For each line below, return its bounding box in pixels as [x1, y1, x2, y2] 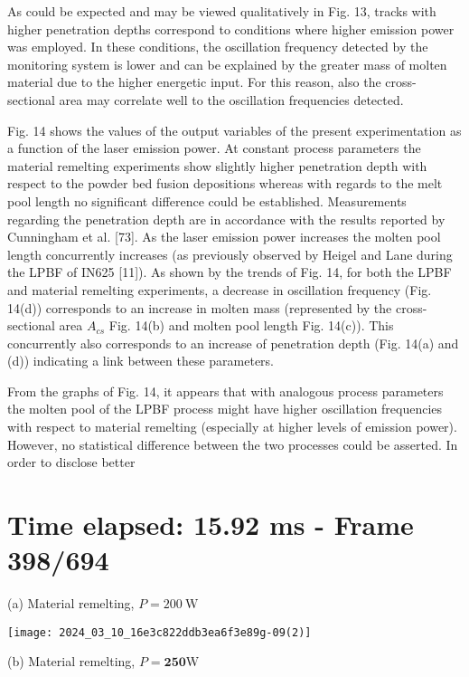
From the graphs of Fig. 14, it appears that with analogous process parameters [7, 381, 444, 400]
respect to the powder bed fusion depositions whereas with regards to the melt [7, 174, 443, 193]
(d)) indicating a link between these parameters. [7, 351, 275, 370]
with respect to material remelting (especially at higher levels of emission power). [7, 417, 457, 436]
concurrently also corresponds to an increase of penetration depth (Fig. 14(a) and [7, 333, 459, 352]
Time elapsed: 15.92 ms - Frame [7, 506, 414, 543]
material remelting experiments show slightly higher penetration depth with [7, 156, 427, 175]
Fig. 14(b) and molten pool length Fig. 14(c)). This [108, 316, 394, 335]
